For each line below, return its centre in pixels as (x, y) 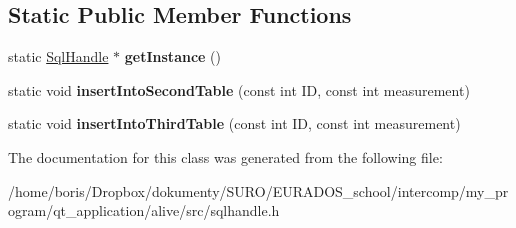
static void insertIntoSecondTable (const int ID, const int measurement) (239, 89)
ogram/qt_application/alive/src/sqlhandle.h (144, 210)
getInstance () (172, 56)
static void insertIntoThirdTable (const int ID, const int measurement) (234, 123)
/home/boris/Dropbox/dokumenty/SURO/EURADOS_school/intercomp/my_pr (258, 190)
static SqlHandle (58, 56)
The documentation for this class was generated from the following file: (225, 156)
